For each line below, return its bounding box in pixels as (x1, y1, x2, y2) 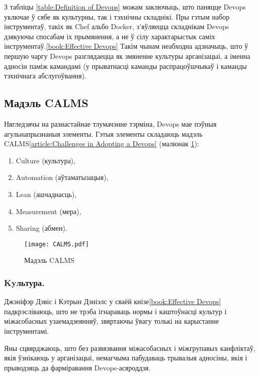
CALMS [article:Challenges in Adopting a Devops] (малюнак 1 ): (4, 138, 199, 149)
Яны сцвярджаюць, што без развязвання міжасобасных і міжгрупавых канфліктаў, (4, 342, 255, 353)
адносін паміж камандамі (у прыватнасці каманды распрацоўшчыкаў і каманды (4, 60, 247, 71)
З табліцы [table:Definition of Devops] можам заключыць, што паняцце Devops (4, 2, 246, 12)
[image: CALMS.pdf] (24, 240, 89, 248)
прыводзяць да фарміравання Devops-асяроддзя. (4, 362, 151, 372)
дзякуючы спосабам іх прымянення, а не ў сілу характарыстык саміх (4, 31, 215, 41)
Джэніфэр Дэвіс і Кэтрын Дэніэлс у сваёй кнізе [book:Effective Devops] (4, 296, 221, 307)
